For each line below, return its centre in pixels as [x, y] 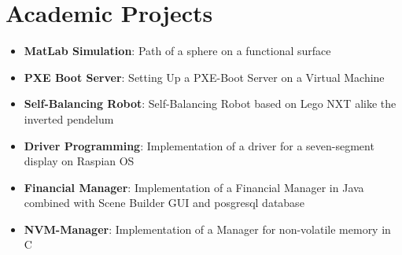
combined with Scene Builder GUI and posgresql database [164, 203]
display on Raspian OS [79, 161]
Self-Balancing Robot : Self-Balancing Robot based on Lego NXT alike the [210, 103]
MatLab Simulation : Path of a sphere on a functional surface [177, 51]
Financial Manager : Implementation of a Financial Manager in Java [194, 187]
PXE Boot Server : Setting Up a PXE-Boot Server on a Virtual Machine [204, 77]
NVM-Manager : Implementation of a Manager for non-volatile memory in [207, 229]
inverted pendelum [69, 118]
